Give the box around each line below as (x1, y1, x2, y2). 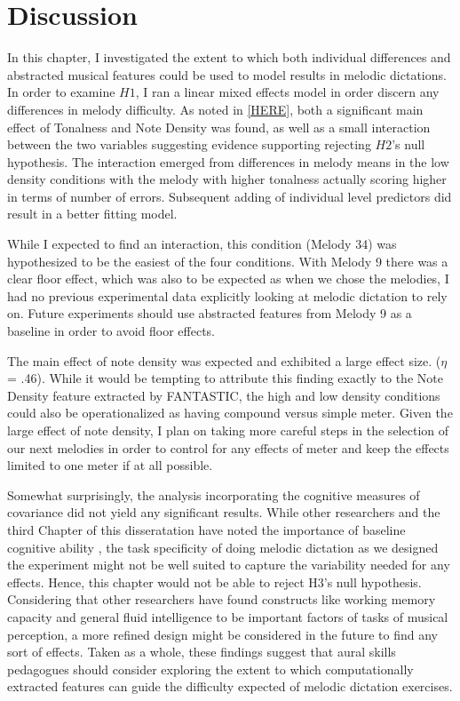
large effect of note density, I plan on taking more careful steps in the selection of (7, 421, 448, 439)
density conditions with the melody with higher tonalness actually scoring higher (7, 170, 447, 188)
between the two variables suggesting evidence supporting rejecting (7, 135, 371, 154)
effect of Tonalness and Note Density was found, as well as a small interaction (7, 117, 431, 136)
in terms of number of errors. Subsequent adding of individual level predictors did (7, 187, 452, 205)
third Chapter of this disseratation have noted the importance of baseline (7, 520, 406, 538)
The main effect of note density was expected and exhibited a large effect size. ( (7, 351, 441, 370)
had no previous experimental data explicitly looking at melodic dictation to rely (7, 286, 448, 305)
